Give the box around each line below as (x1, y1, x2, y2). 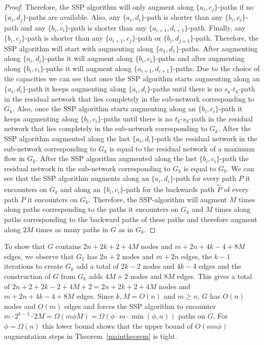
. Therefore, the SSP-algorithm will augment (88, 194, 227, 204)
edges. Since (76, 291, 114, 301)
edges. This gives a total (177, 270, 252, 281)
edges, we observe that (4, 250, 74, 261)
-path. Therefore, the (193, 33, 259, 43)
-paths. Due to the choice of (173, 63, 260, 73)
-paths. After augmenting (179, 43, 258, 53)
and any (20, 22, 46, 33)
